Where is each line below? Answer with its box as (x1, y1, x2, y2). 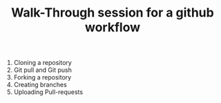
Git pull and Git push (13, 66, 73, 74)
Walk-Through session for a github (11, 5, 214, 21)
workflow (85, 19, 140, 35)
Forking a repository (13, 73, 72, 82)
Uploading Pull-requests (13, 88, 84, 96)
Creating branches (13, 81, 67, 89)
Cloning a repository (13, 59, 73, 67)
